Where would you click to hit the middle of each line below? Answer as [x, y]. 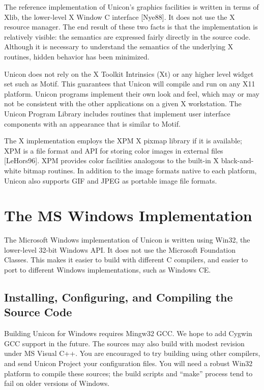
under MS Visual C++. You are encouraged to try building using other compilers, [132, 353]
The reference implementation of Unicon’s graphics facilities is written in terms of [131, 7]
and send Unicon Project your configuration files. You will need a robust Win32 [128, 363]
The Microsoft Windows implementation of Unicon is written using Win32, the [127, 240]
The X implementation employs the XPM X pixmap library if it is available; [123, 141]
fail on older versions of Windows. [57, 383]
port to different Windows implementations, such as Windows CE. [108, 269]
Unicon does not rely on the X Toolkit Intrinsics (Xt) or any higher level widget [129, 73]
